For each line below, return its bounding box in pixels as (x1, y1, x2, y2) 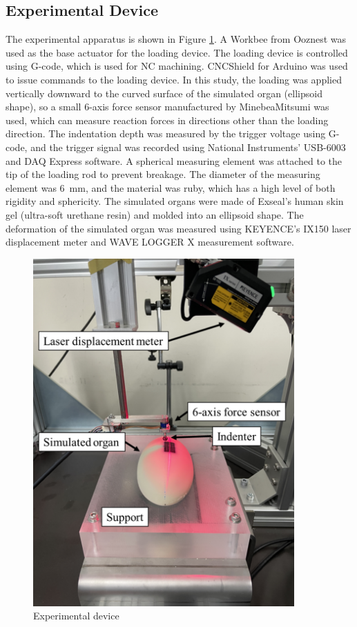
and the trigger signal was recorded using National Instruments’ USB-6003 (30, 139, 346, 154)
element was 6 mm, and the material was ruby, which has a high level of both (6, 180, 336, 195)
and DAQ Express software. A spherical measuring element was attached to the (6, 153, 342, 168)
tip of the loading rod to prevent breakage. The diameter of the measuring (6, 167, 320, 181)
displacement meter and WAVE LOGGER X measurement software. (6, 235, 294, 249)
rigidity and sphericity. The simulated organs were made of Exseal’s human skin (6, 194, 344, 208)
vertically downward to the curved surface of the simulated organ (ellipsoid (6, 86, 322, 100)
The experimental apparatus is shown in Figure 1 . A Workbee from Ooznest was (6, 32, 347, 46)
